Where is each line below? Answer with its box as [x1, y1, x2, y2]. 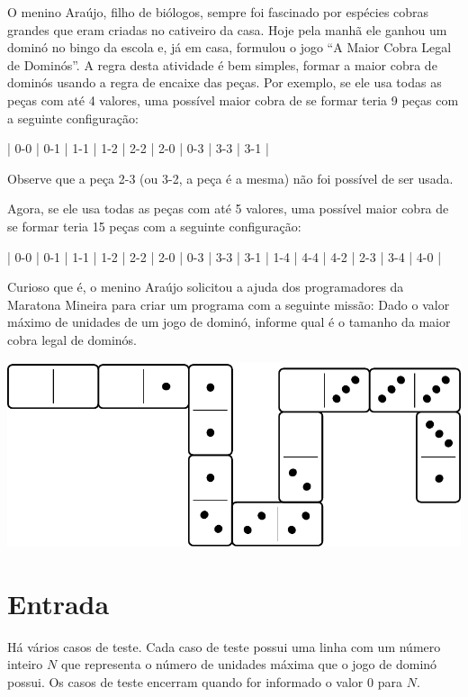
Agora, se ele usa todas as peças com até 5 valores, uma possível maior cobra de [7, 199, 449, 218]
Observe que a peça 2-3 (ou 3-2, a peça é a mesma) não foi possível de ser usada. [7, 168, 454, 187]
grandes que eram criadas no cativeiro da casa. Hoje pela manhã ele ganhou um [7, 20, 447, 39]
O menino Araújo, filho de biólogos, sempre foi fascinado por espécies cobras [7, 3, 429, 21]
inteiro [7, 655, 43, 674]
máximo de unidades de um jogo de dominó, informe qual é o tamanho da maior [7, 312, 451, 331]
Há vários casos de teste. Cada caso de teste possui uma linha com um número [7, 637, 441, 656]
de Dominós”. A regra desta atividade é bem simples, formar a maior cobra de [7, 55, 437, 74]
